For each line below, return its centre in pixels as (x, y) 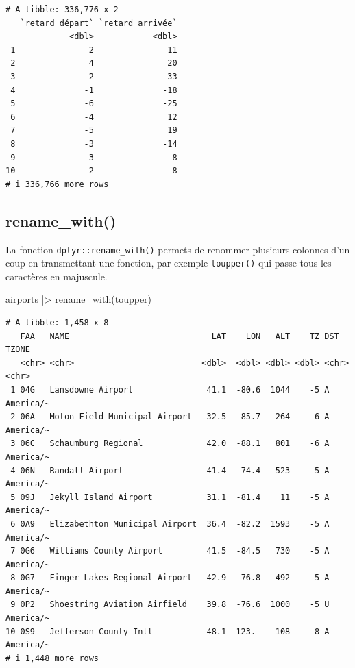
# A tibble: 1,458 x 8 (57, 323)
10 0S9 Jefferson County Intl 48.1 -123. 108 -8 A (168, 631)
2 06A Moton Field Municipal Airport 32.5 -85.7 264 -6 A (170, 417)
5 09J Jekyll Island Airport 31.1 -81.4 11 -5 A (170, 497)
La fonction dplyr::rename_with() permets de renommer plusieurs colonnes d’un (178, 249)
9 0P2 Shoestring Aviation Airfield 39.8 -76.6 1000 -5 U (170, 605)
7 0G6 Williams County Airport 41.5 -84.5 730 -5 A (170, 551)
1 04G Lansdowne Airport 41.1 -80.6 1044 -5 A (170, 389)
